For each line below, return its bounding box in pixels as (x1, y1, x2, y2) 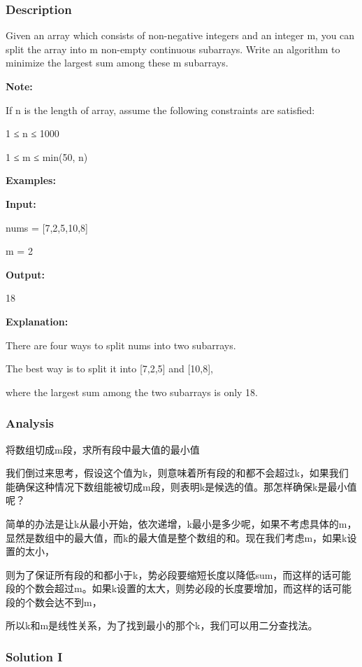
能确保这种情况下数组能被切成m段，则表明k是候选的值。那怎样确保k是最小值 (6, 479, 357, 493)
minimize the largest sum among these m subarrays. (6, 55, 229, 70)
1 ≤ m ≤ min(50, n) (6, 149, 88, 164)
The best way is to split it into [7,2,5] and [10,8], (6, 361, 213, 376)
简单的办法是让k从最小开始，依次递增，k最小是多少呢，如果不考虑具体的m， (6, 516, 357, 531)
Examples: (6, 173, 56, 188)
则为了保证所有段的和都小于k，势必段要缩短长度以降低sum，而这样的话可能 (6, 567, 352, 582)
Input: (6, 196, 36, 211)
